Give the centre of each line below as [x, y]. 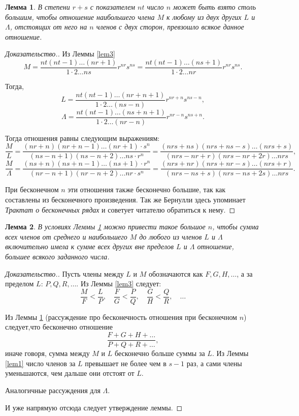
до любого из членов [171, 236]
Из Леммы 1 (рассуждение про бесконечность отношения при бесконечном [121, 317]
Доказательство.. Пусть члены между [64, 273]
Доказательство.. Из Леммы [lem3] [60, 54]
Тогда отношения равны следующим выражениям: [82, 138]
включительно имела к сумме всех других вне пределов [90, 246]
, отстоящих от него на [48, 27]
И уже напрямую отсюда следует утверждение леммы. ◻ [94, 407]
